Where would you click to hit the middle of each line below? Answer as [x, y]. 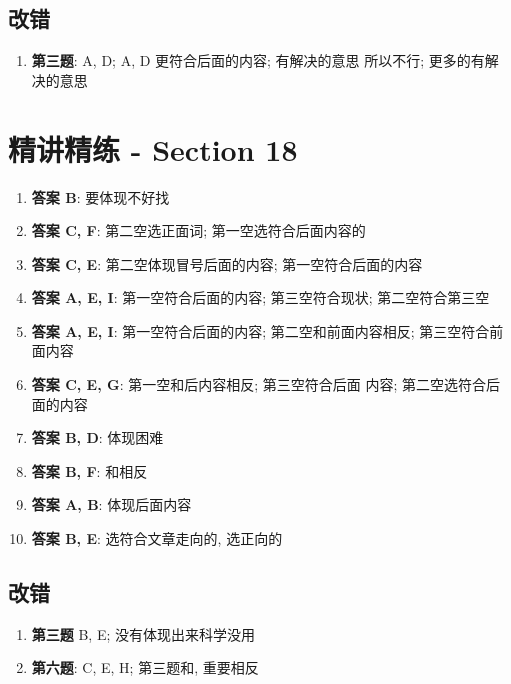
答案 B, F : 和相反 [89, 470]
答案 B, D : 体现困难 [97, 437]
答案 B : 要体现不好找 [100, 196]
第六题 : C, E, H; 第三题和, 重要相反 [145, 667]
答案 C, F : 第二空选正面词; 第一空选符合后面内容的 [198, 230]
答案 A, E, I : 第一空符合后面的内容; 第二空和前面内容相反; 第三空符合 [260, 330]
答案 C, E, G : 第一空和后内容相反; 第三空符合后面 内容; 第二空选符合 [259, 384]
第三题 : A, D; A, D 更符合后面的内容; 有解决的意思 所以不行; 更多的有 [258, 60]
